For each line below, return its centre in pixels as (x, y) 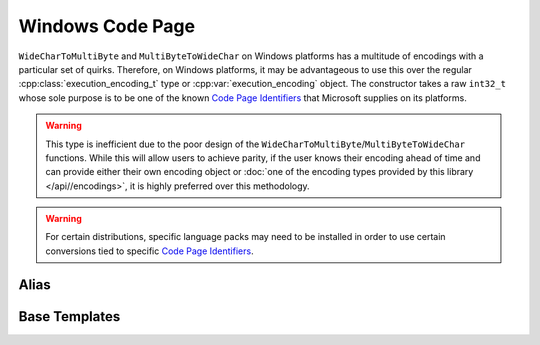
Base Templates (69, 316)
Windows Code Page (106, 26)
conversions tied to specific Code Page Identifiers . (149, 251)
